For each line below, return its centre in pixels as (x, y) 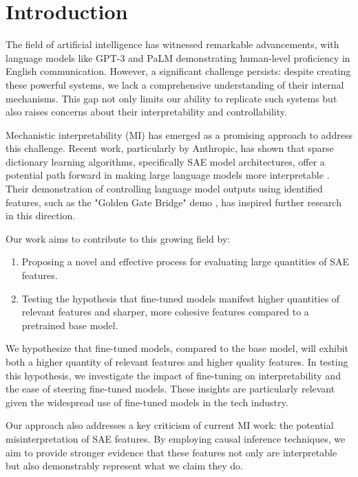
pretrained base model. (70, 325)
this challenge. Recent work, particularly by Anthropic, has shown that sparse (170, 148)
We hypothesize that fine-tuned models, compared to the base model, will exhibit (177, 348)
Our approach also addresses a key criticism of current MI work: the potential (170, 425)
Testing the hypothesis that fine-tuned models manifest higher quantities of (181, 298)
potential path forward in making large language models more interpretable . (168, 175)
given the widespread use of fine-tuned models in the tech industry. (147, 402)
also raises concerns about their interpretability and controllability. (146, 112)
